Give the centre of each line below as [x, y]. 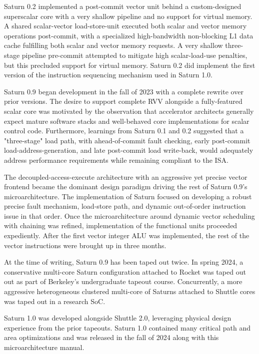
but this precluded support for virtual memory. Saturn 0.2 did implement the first [130, 65]
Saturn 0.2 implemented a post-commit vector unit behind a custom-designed [123, 6]
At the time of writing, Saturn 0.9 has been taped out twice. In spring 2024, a [124, 262]
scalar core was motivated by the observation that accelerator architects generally [129, 111]
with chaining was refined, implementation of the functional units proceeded [121, 225]
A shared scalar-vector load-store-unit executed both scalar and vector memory [125, 26]
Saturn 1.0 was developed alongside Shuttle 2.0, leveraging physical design [118, 318]
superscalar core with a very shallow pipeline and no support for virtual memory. [128, 16]
